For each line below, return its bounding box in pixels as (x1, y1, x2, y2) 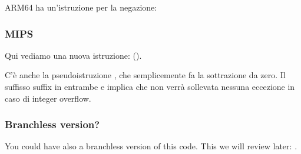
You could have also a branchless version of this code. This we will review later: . (5, 140, 297, 152)
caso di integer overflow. (5, 92, 91, 104)
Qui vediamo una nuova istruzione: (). (5, 49, 142, 61)
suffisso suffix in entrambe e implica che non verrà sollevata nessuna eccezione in (5, 81, 295, 92)
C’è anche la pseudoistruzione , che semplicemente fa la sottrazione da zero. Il (5, 69, 286, 81)
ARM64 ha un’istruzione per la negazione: (5, 1, 157, 13)
